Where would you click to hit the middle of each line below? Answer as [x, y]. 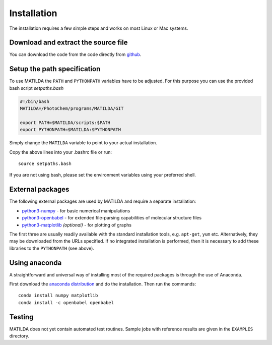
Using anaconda [36, 263]
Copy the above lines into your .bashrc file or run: [61, 152]
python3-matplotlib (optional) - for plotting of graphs [77, 225]
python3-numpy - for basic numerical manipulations [76, 211]
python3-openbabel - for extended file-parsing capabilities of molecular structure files [112, 218]
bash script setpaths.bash [37, 88]
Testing [21, 317]
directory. [19, 336]
